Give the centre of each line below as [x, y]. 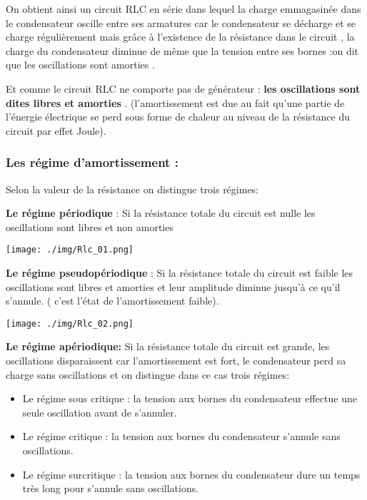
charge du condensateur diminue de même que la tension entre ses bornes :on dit [182, 50]
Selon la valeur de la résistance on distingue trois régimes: [132, 189]
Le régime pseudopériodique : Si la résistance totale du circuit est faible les [180, 272]
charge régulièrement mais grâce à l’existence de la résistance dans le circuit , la [180, 37]
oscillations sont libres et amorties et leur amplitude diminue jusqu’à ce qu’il [173, 286]
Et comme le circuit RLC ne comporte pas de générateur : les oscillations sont [183, 88]
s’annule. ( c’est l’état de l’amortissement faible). [112, 301]
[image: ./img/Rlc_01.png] [70, 250]
